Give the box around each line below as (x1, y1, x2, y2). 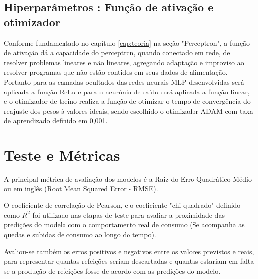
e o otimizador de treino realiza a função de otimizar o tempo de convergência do (4, 96, 251, 106)
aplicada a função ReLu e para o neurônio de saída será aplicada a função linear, (4, 86, 250, 96)
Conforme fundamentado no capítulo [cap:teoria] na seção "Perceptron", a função (4, 37, 250, 48)
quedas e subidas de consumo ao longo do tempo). (4, 229, 156, 240)
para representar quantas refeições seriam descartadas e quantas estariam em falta (4, 256, 254, 266)
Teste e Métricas (4, 145, 120, 165)
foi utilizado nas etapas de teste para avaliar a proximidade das (32, 209, 225, 220)
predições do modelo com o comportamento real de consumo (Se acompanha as (4, 219, 245, 230)
